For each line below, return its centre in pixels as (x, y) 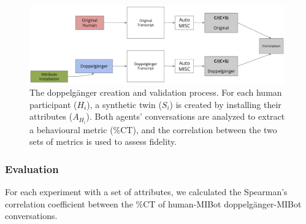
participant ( (53, 104)
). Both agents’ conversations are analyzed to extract (186, 116)
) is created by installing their (225, 104)
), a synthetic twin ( (124, 104)
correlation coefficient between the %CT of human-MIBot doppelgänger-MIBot (153, 203)
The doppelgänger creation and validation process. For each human (156, 92)
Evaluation (32, 168)
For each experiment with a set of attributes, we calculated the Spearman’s (146, 191)
